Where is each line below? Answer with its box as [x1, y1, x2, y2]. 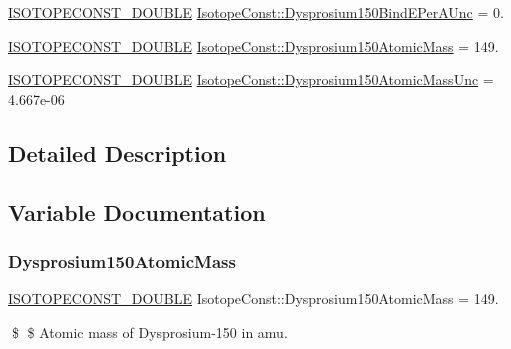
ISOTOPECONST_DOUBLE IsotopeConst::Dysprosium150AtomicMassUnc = [8, 69, 494, 90]
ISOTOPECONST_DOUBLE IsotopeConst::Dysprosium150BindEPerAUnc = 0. [8, 2, 504, 22]
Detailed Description [8, 137, 227, 168]
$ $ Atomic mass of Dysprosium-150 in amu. [11, 321, 288, 342]
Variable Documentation [8, 196, 266, 227]
